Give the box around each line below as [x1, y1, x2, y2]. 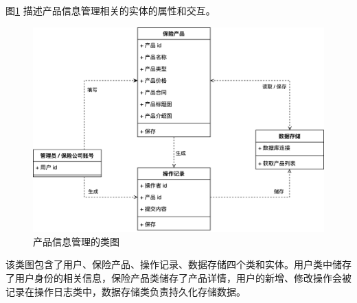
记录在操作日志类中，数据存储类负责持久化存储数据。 [5, 284, 246, 298]
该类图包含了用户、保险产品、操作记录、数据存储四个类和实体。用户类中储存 [5, 257, 352, 271]
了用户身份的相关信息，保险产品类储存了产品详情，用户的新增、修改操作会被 [5, 270, 352, 284]
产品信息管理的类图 [33, 234, 119, 248]
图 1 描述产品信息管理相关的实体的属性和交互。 [5, 3, 216, 17]
